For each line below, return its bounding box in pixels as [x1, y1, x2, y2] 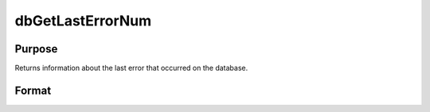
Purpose [14, 42, 58, 56]
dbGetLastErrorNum [14, 12, 152, 29]
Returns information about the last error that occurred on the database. [14, 64, 248, 73]
